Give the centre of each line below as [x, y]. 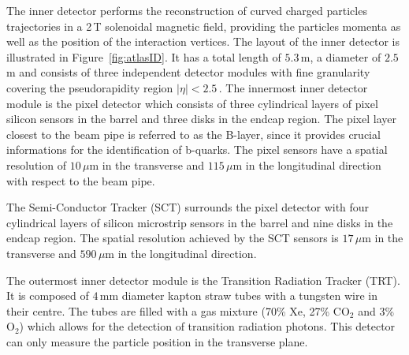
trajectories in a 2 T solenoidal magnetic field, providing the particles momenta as [204, 26]
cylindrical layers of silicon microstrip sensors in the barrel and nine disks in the [200, 222]
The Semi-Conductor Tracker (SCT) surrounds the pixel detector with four [188, 207]
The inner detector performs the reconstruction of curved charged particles [187, 10]
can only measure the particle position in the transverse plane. [157, 341]
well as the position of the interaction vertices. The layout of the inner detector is [203, 41]
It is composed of [48, 295]
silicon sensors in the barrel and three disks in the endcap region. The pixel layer [201, 119]
